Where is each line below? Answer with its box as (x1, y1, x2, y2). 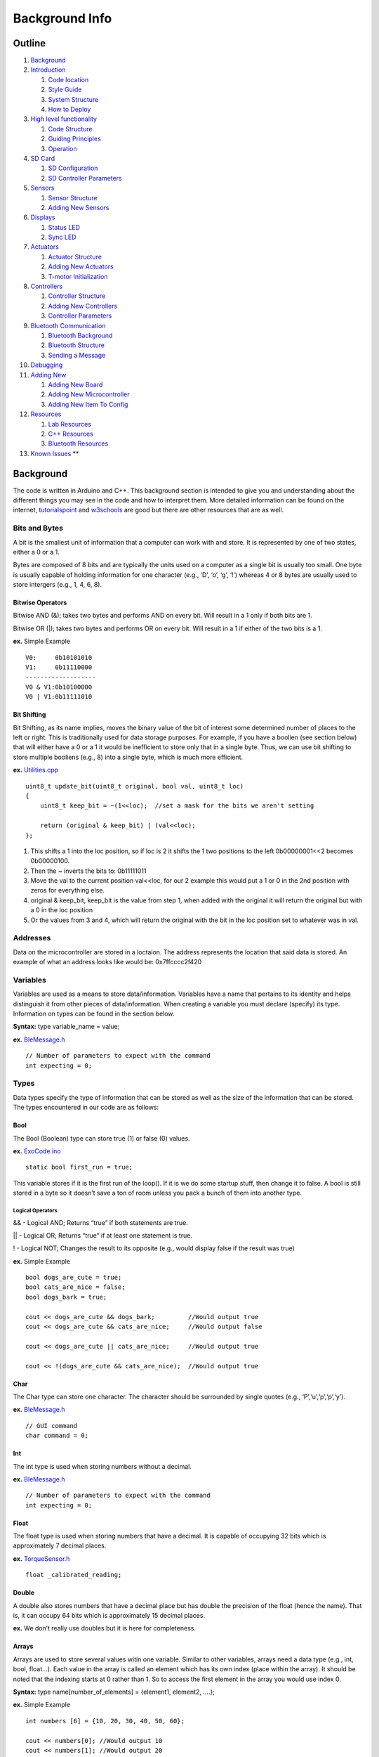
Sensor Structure (48, 193, 98, 202)
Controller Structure (48, 292, 106, 300)
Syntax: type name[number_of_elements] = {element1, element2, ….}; (13, 1687, 215, 1696)
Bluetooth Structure (48, 341, 105, 349)
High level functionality (30, 115, 98, 123)
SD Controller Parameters (48, 174, 122, 182)
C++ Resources (48, 429, 94, 438)
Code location (48, 75, 89, 84)
